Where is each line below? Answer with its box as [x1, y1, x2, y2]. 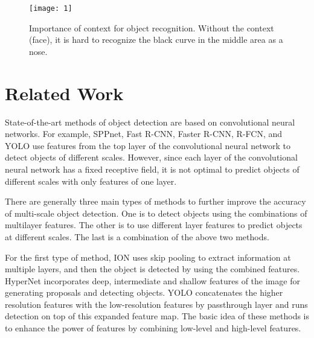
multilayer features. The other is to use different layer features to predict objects [5, 218, 303, 231]
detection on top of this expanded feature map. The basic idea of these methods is [5, 310, 310, 322]
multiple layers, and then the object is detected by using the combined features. [5, 263, 300, 275]
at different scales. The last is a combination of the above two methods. [5, 230, 269, 243]
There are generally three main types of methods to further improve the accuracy [5, 195, 306, 208]
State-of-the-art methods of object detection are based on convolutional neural [5, 115, 295, 128]
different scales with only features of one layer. [5, 174, 177, 187]
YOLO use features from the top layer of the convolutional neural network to [5, 139, 291, 151]
